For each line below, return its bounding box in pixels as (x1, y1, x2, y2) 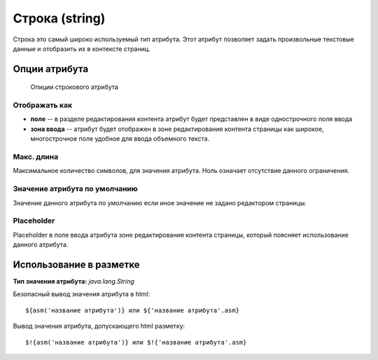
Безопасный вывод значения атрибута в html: (13, 290, 150, 298)
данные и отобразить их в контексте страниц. (13, 44, 150, 53)
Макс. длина (13, 152, 59, 162)
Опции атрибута (13, 63, 89, 75)
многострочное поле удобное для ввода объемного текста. (30, 134, 210, 143)
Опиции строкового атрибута (30, 83, 119, 91)
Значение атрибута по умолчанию (13, 184, 138, 194)
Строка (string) (13, 11, 106, 26)
